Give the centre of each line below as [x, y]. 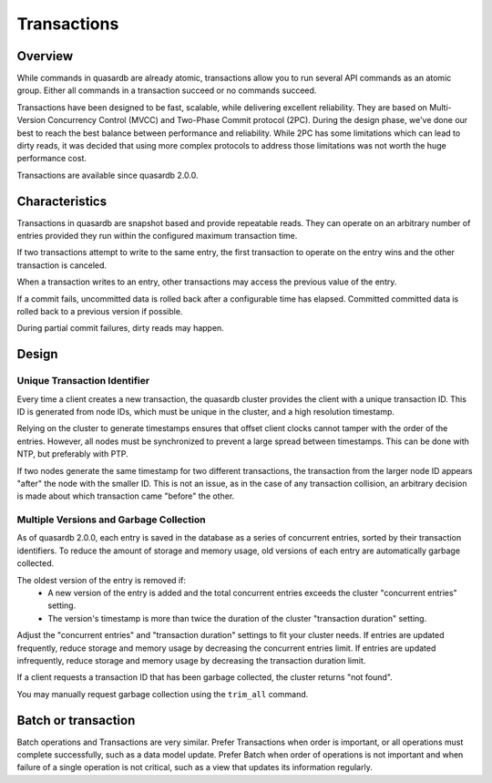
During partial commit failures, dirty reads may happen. [121, 328]
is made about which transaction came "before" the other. [126, 496]
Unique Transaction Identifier [83, 381]
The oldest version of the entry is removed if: [102, 580]
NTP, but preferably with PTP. [73, 454]
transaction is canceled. [62, 265]
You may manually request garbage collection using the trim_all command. [163, 694]
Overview [45, 56]
